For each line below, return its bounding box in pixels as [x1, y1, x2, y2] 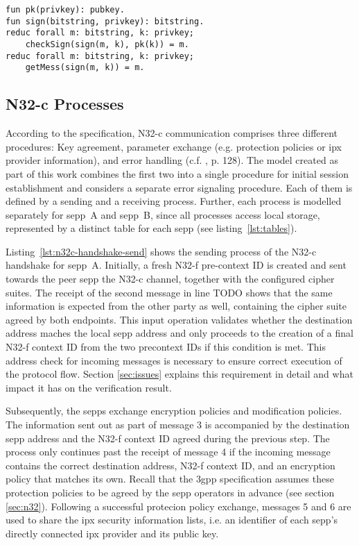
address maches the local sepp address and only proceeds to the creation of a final [6, 326, 353, 340]
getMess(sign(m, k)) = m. [25, 62, 145, 73]
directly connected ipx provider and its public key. [6, 526, 219, 540]
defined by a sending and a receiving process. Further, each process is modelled [6, 194, 342, 208]
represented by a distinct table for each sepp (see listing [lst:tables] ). [6, 221, 297, 235]
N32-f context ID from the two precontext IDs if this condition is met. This [6, 339, 326, 354]
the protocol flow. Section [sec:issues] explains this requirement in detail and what [6, 367, 353, 381]
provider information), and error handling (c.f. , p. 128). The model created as [6, 153, 338, 167]
